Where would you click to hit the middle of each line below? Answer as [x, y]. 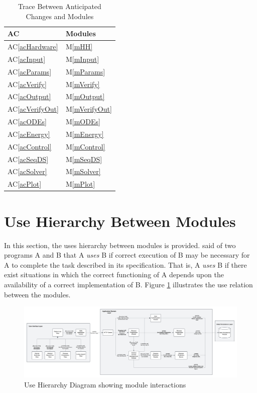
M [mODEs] [83, 122]
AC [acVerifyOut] [33, 109]
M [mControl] [85, 146]
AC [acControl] [30, 146]
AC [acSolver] [27, 171]
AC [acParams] [30, 71]
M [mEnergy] [85, 134]
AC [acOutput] [29, 96]
